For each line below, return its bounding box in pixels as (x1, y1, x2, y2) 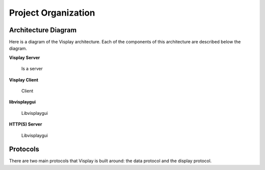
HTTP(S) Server (9, 121, 42, 127)
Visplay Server (9, 54, 40, 61)
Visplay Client (9, 77, 39, 83)
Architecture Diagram (9, 26, 77, 34)
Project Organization (9, 7, 95, 18)
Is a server (21, 66, 43, 72)
